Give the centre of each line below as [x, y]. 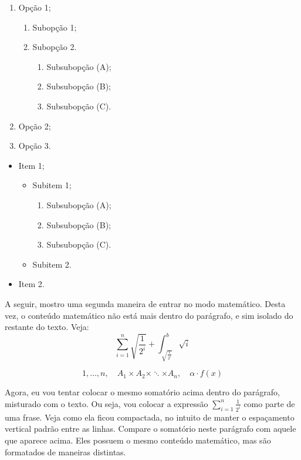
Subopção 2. [55, 47]
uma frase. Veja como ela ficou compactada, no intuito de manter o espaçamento [150, 417]
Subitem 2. [52, 264]
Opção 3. [35, 146]
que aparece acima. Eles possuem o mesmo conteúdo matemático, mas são [138, 440]
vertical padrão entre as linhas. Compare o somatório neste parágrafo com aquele [150, 429]
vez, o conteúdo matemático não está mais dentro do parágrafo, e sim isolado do [149, 315]
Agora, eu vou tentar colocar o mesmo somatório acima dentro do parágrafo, [143, 392]
